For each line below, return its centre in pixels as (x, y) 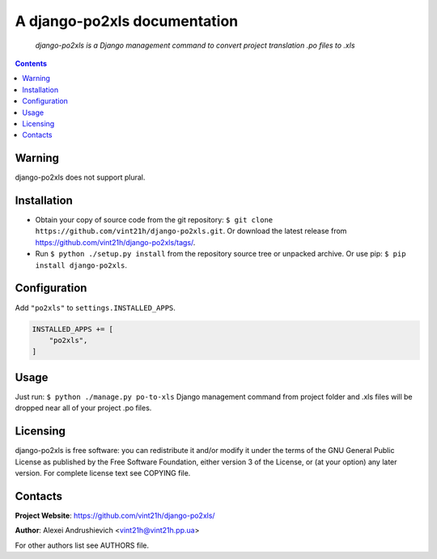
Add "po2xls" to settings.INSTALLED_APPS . (95, 307)
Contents (31, 63)
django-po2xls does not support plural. (80, 177)
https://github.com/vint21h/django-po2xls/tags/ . (115, 242)
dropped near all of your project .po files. (83, 408)
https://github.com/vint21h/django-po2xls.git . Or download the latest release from (191, 231)
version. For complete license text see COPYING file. (103, 472)
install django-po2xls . (81, 265)
